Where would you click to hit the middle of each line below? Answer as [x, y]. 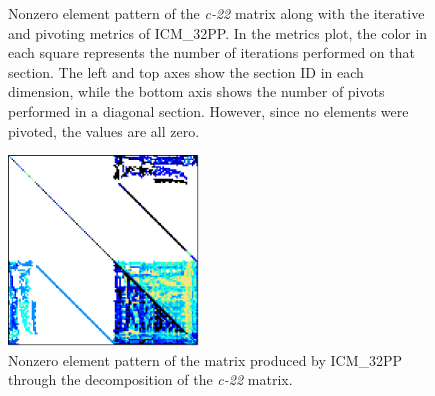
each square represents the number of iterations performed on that [211, 52]
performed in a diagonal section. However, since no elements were [208, 110]
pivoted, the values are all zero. [104, 130]
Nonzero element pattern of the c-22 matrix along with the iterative [216, 13]
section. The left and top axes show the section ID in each [186, 71]
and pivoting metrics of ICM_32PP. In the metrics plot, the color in [218, 32]
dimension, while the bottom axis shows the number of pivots [196, 91]
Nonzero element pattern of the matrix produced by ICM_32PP [205, 359]
